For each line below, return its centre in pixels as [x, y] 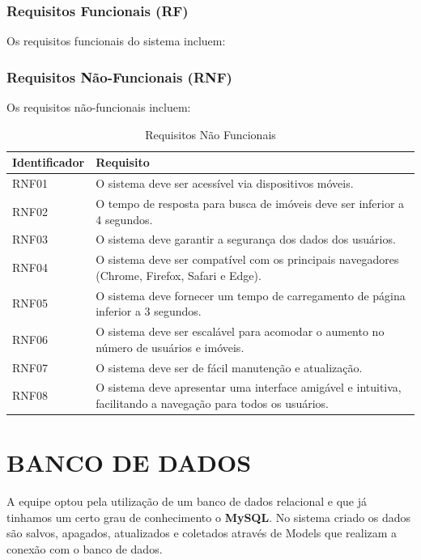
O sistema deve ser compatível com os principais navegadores [247, 259]
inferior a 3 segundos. [149, 311]
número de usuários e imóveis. [170, 347]
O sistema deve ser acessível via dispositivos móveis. [225, 183]
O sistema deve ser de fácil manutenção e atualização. [229, 367]
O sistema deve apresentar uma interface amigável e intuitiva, [249, 387]
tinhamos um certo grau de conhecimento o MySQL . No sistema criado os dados [209, 517]
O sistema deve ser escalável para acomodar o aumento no [240, 331]
